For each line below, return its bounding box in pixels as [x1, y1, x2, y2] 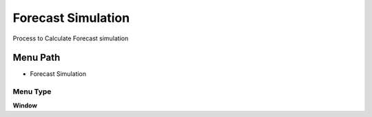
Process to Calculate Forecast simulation [12, 34, 129, 42]
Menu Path [12, 52, 61, 64]
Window [12, 101, 38, 109]
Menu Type [12, 87, 52, 96]
